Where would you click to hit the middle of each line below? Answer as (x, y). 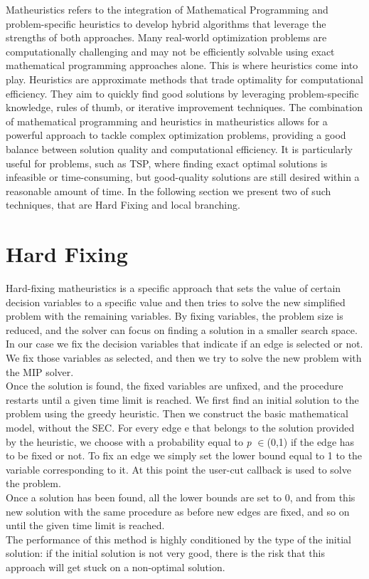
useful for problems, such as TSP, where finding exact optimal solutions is (167, 163)
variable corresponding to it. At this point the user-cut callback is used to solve (178, 469)
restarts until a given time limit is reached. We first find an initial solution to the (182, 399)
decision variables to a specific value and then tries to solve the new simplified (176, 302)
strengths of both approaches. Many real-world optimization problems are (166, 37)
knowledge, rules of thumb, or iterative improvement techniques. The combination (184, 107)
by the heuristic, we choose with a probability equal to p (129, 441)
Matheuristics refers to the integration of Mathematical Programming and (167, 9)
